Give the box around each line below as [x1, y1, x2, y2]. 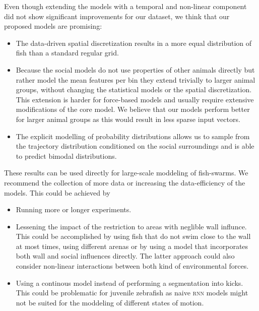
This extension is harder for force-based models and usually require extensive [16, 94, 254, 104]
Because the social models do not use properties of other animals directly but [16, 64, 255, 75]
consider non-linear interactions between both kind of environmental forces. [16, 261, 249, 271]
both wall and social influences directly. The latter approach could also [16, 251, 235, 261]
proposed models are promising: [4, 21, 102, 31]
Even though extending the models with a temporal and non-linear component [4, 1, 247, 11]
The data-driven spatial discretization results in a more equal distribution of [16, 37, 252, 48]
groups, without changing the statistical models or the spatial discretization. [16, 84, 252, 95]
